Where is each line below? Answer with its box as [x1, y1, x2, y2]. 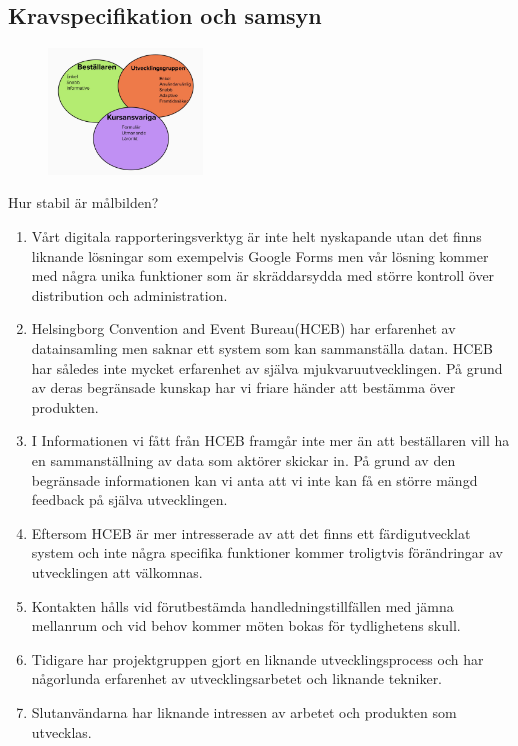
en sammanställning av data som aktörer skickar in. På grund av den [31, 450, 456, 471]
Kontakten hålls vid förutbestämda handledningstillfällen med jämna [31, 595, 454, 616]
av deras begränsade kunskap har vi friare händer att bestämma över [31, 377, 456, 398]
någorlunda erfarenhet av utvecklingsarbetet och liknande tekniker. [31, 668, 443, 689]
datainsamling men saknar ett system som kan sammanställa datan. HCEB [31, 338, 493, 359]
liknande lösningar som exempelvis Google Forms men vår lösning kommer [31, 245, 489, 266]
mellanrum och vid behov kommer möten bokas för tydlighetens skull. [31, 615, 461, 636]
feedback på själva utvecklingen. [31, 489, 228, 510]
